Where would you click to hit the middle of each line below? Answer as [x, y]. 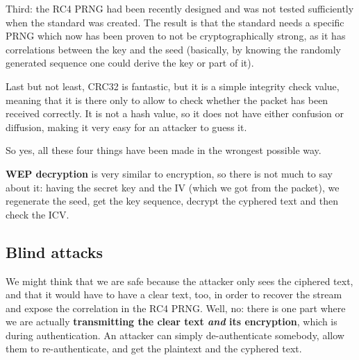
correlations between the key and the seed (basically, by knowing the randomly [173, 49]
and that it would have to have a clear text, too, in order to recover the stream [174, 294]
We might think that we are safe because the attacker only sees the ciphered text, [179, 281]
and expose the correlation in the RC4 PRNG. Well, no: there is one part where [176, 308]
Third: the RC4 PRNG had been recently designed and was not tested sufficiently [180, 8]
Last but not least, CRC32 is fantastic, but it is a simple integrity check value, [173, 86]
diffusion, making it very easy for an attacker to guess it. [126, 127]
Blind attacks [55, 251]
